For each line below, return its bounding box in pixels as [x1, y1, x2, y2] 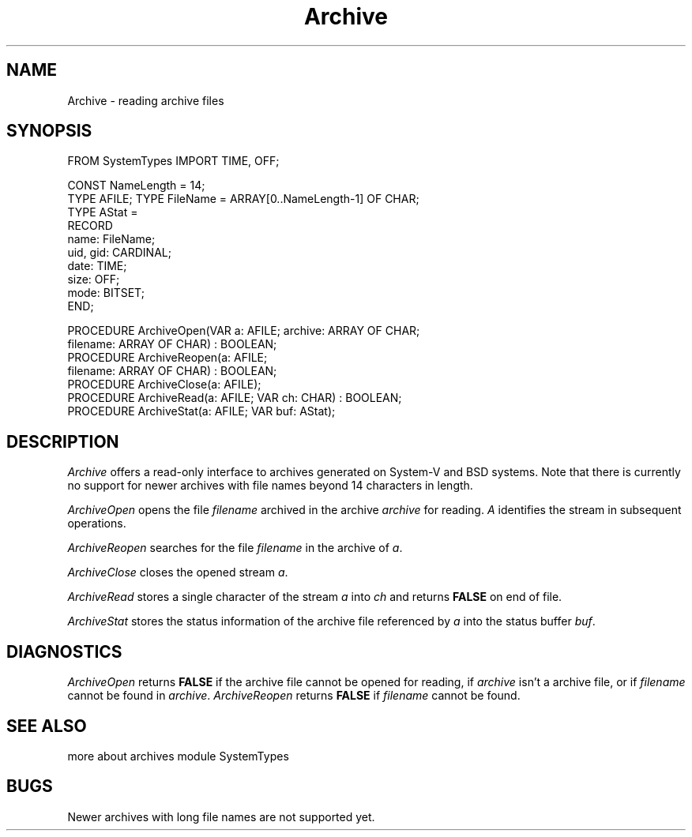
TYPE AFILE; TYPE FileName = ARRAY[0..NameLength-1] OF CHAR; [67, 192, 419, 206]
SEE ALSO [6, 715, 87, 736]
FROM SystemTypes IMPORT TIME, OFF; [67, 154, 280, 168]
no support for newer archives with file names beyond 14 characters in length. [67, 479, 473, 493]
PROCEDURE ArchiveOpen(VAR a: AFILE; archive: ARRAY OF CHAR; [67, 324, 420, 338]
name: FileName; [67, 232, 156, 246]
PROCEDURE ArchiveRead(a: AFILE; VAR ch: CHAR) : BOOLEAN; [67, 391, 402, 405]
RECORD [67, 219, 113, 233]
